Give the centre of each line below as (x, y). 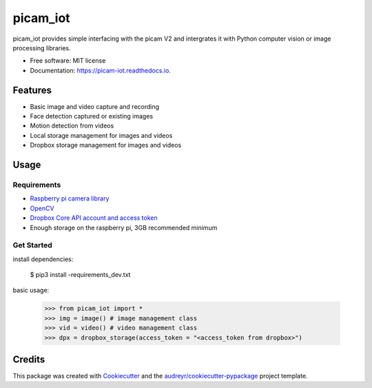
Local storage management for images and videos (101, 135)
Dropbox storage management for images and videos (106, 145)
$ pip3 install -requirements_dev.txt (80, 275)
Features (32, 90)
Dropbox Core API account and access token (94, 218)
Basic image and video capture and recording (95, 106)
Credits (29, 359)
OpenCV (42, 208)
